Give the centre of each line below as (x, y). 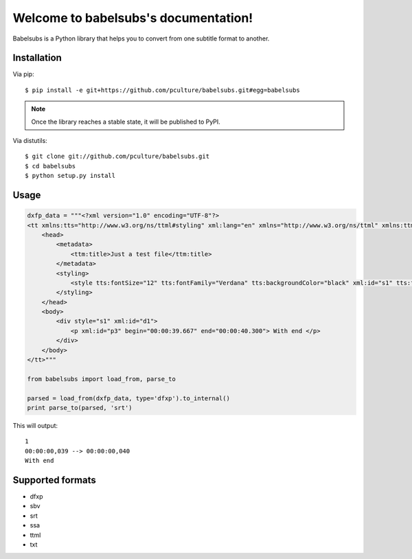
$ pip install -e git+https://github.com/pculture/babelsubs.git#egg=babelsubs (162, 90)
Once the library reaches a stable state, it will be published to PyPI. (126, 122)
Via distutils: (30, 141)
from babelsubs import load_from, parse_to (102, 379)
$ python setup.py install (70, 176)
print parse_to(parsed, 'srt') (80, 408)
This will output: (35, 425)
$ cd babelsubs (50, 166)
